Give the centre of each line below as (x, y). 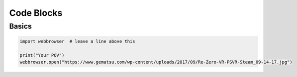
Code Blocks (36, 13)
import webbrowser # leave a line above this (77, 41)
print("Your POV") (42, 55)
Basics (21, 26)
